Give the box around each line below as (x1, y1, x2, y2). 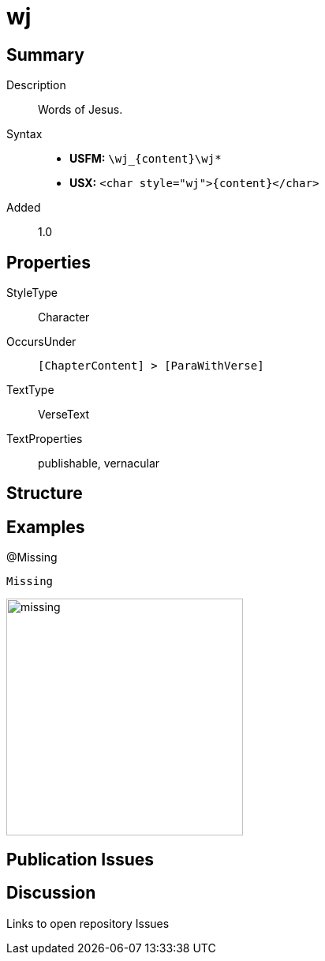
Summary (6, 44, 84, 65)
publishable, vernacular (38, 456, 160, 471)
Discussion (6, 883, 96, 903)
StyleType (6, 286, 58, 300)
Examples (6, 516, 85, 537)
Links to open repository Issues (6, 916, 170, 930)
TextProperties (6, 432, 83, 446)
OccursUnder (6, 335, 77, 349)
